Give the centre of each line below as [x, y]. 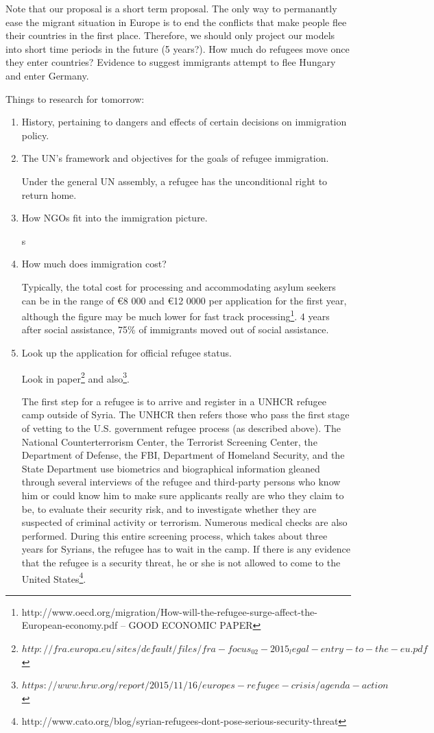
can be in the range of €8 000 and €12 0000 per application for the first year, [184, 300]
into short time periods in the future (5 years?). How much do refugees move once [178, 48]
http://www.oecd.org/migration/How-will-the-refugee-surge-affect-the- [169, 611]
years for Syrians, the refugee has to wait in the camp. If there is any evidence [186, 549]
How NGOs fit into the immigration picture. [114, 218]
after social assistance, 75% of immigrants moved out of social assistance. [175, 329]
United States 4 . [54, 577]
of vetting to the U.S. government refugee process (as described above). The [181, 428]
